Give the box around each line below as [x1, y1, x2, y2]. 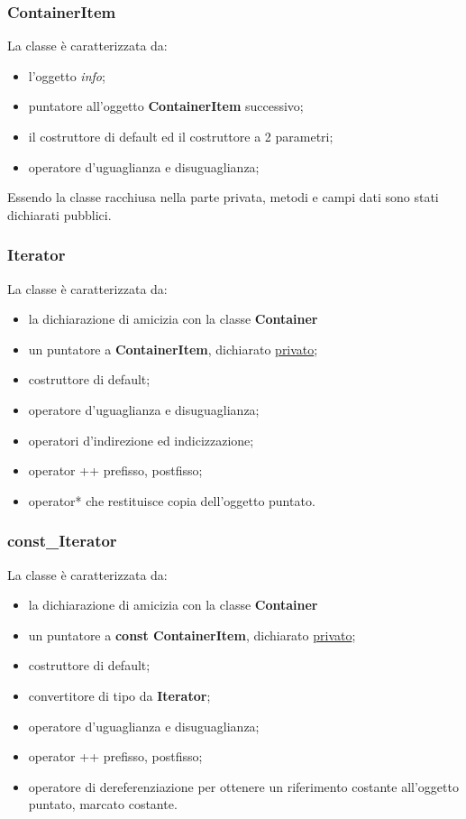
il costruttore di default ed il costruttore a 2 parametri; [28, 127, 334, 145]
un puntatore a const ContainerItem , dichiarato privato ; [28, 625, 356, 644]
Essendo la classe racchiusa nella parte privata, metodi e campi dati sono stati [7, 188, 439, 207]
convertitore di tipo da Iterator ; [28, 686, 211, 704]
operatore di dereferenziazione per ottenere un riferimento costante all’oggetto [28, 777, 459, 796]
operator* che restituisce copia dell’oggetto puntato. [28, 491, 315, 510]
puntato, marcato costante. [28, 795, 178, 814]
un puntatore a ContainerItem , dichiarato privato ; [28, 339, 318, 358]
